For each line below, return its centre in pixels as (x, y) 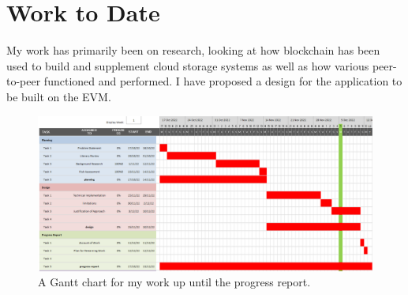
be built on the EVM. (59, 96)
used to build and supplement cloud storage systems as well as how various (188, 65)
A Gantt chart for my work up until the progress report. (174, 282)
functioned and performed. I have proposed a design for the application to (223, 81)
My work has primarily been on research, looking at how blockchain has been (193, 50)
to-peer (24, 81)
